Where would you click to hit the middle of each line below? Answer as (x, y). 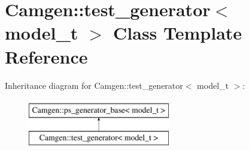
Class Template (178, 33)
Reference (46, 56)
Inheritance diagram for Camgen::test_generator (94, 85)
